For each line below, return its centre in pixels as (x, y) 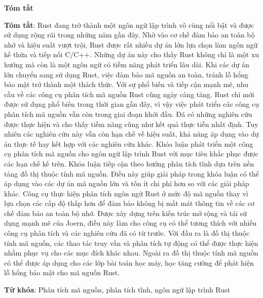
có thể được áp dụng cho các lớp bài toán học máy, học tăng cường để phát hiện (129, 262)
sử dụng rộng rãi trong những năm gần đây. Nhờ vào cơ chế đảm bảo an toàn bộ (129, 35)
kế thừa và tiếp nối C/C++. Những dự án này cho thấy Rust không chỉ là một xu (132, 54)
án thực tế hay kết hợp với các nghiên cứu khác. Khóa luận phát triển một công (129, 143)
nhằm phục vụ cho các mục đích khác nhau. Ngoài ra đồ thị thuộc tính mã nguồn (131, 253)
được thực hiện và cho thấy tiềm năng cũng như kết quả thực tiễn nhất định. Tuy (131, 124)
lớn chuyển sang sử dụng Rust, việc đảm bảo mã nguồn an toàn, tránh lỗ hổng (126, 74)
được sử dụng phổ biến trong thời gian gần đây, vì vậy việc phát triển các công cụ (132, 104)
